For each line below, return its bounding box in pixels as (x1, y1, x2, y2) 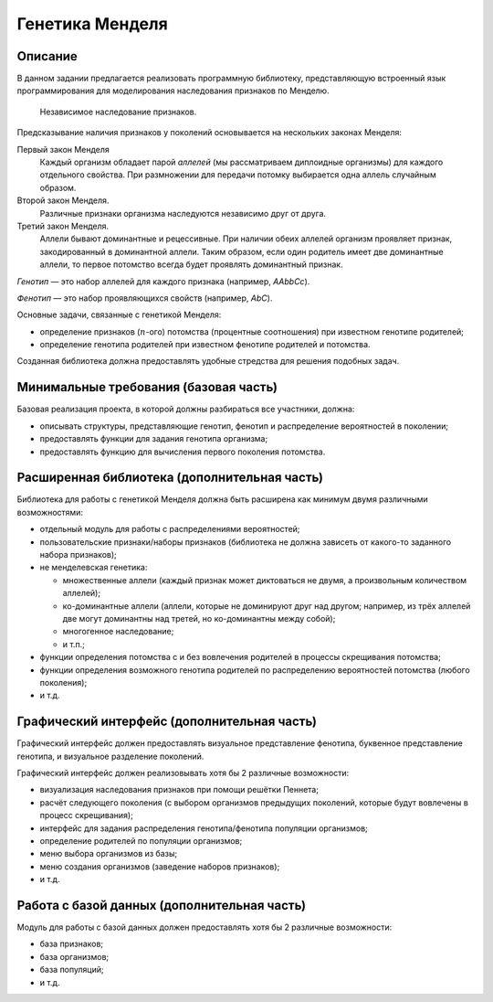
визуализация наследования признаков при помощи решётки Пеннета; (39, 784, 320, 795)
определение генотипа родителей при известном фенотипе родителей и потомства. (39, 339, 371, 350)
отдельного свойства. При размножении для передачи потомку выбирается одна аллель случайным (39, 169, 437, 180)
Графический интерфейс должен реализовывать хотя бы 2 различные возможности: (16, 768, 350, 779)
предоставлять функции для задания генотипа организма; (39, 433, 268, 444)
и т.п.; (62, 638, 86, 649)
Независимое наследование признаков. (39, 106, 197, 117)
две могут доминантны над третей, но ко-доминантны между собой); (62, 613, 336, 624)
